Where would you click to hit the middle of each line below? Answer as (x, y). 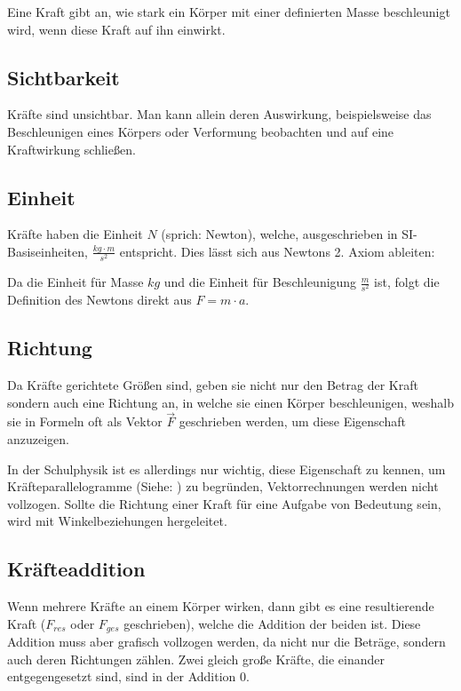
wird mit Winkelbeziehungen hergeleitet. (117, 521)
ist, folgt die (407, 282)
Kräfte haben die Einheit (75, 234)
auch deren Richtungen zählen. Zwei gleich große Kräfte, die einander (196, 659)
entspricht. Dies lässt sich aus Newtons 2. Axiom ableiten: (277, 251)
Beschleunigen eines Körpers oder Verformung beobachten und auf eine (201, 131)
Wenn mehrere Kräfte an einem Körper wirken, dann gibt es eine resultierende (221, 606)
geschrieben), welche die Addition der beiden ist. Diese (272, 623)
